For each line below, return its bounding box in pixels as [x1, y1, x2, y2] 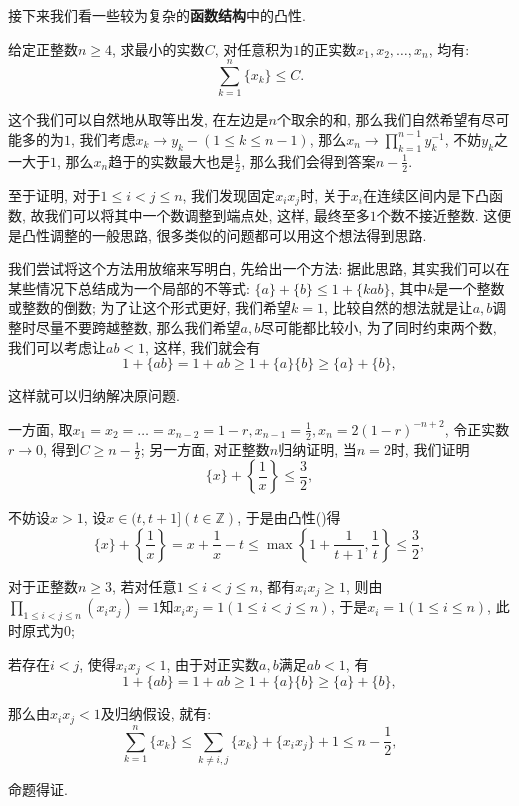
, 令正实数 [444, 418, 510, 439]
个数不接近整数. [376, 204, 479, 225]
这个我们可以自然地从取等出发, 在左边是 [8, 109, 269, 130]
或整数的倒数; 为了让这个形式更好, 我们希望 [8, 297, 292, 318]
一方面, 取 [8, 418, 73, 439]
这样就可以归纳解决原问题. [8, 385, 180, 406]
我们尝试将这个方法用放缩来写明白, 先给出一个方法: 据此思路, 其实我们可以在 [8, 258, 510, 279]
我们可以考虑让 [8, 336, 106, 357]
